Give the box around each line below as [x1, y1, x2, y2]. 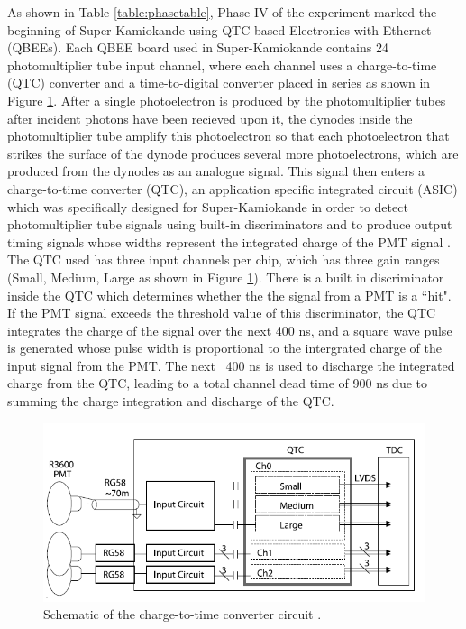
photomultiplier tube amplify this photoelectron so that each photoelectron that [7, 126, 450, 145]
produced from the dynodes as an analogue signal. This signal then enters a [7, 162, 425, 180]
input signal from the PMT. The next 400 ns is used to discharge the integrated [7, 356, 455, 375]
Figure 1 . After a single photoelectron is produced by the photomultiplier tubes [7, 90, 446, 109]
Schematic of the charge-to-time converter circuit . [43, 605, 322, 624]
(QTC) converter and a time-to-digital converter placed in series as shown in [7, 73, 431, 92]
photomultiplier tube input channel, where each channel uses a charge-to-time [7, 55, 437, 74]
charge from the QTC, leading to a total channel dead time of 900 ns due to [7, 374, 428, 393]
